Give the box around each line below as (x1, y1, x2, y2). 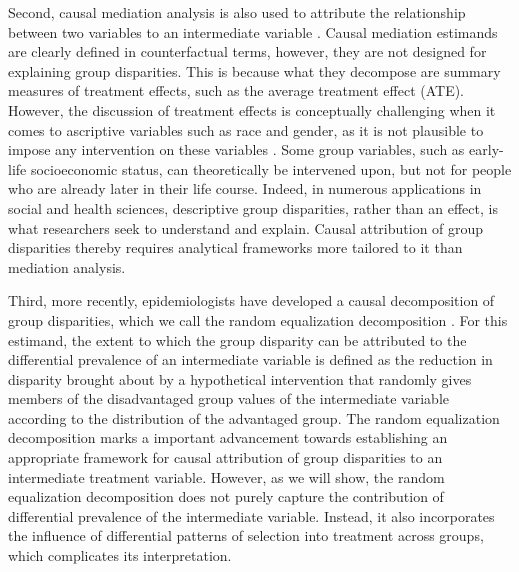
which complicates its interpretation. (8, 545, 232, 566)
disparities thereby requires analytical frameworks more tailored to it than (8, 237, 463, 258)
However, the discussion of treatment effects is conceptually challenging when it (8, 99, 496, 120)
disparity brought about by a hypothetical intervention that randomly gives (8, 368, 472, 389)
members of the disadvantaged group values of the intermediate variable (8, 388, 449, 409)
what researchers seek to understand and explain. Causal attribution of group (8, 217, 484, 238)
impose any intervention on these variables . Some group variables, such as (8, 139, 465, 160)
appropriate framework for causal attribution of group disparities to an (8, 447, 443, 468)
